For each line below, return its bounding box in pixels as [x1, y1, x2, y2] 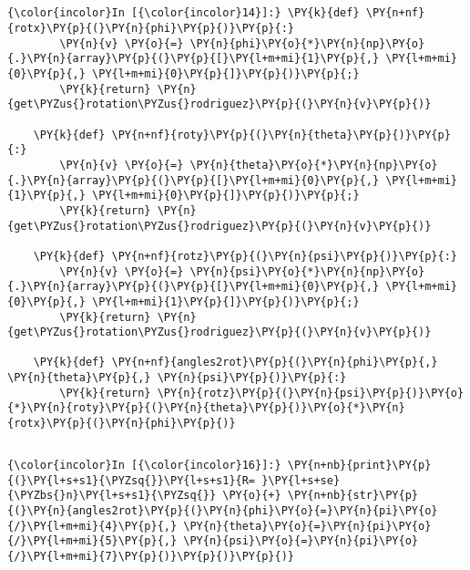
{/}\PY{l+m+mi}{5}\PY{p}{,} [7, 534, 178, 548]
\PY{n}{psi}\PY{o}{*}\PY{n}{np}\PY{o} [189, 264, 425, 278]
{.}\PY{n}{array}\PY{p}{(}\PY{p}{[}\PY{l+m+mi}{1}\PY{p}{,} [7, 52, 380, 66]
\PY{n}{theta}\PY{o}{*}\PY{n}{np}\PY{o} [189, 158, 438, 171]
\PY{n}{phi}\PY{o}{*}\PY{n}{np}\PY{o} [189, 36, 425, 50]
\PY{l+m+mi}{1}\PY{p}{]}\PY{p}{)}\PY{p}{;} [92, 295, 360, 308]
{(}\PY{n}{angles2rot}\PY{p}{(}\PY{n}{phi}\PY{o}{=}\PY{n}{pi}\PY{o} [7, 504, 438, 518]
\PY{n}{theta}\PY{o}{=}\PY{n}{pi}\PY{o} [183, 519, 432, 533]
